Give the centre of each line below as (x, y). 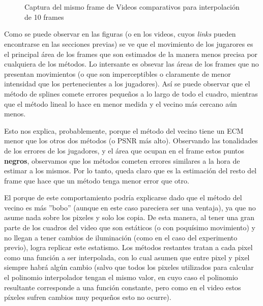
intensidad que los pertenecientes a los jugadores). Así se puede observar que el (127, 84)
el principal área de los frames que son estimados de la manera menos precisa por (131, 54)
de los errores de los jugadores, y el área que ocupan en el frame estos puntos (124, 150)
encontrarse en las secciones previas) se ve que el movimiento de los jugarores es (129, 43)
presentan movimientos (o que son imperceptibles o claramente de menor (118, 73)
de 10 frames (44, 17)
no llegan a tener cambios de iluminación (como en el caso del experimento (121, 237)
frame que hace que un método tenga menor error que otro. (97, 180)
